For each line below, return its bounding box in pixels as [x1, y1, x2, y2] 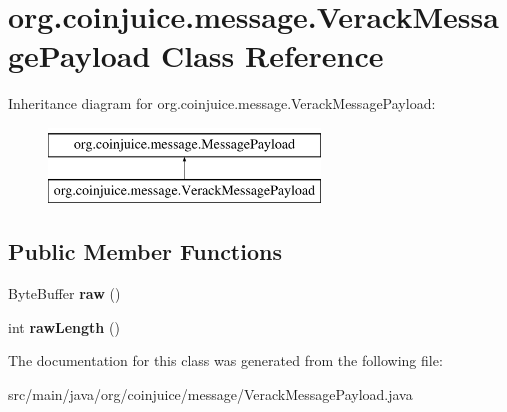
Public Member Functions [8, 236, 282, 267]
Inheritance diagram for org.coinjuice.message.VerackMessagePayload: [8, 93, 436, 114]
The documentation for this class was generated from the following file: [8, 350, 443, 371]
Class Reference [161, 35, 384, 76]
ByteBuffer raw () [8, 283, 121, 304]
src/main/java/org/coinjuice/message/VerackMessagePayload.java [8, 384, 413, 405]
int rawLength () [8, 316, 120, 337]
